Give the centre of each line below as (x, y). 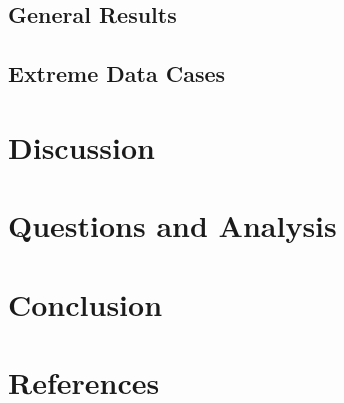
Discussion (81, 146)
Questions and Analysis (172, 225)
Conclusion (85, 303)
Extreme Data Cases (117, 73)
